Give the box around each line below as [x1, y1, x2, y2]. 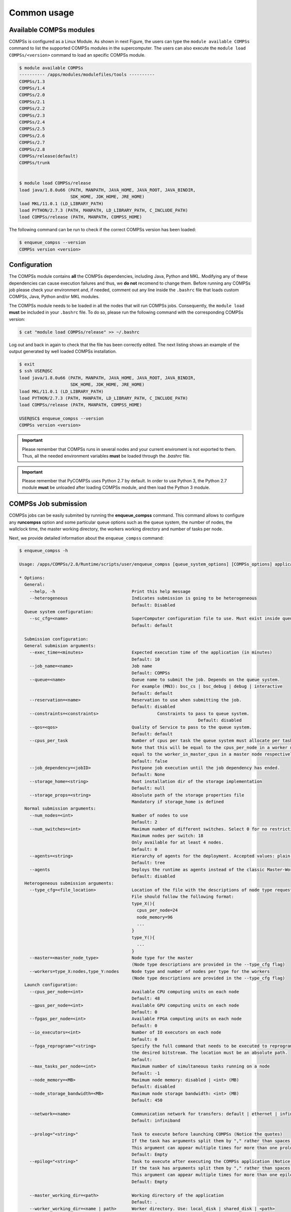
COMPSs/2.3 [19, 112, 45, 118]
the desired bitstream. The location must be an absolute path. [131, 1050, 288, 1055]
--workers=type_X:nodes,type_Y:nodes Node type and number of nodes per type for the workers [29, 969, 270, 974]
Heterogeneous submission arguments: [24, 880, 114, 886]
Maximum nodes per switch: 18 [131, 833, 204, 838]
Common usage [9, 7, 74, 18]
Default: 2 [131, 819, 158, 825]
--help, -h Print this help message [29, 589, 191, 594]
